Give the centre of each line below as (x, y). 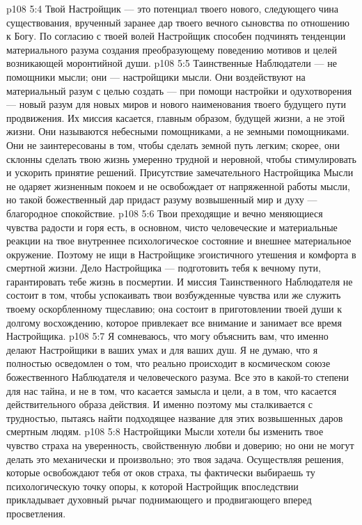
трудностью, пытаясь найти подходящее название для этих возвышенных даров (175, 417)
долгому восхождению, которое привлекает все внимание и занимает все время (174, 322)
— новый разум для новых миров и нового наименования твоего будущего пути (176, 104)
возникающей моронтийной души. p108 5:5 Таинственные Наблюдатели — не (172, 63)
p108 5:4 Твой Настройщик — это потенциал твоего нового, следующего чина (173, 8)
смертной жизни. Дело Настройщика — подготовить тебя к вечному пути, (164, 268)
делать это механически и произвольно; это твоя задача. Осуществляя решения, (175, 459)
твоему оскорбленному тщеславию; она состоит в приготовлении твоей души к (174, 309)
